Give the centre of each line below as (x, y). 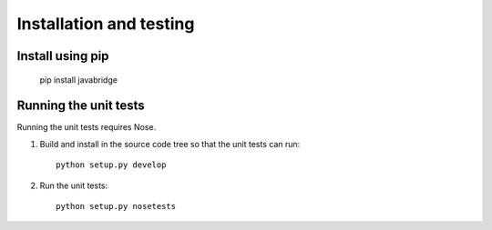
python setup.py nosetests (116, 206)
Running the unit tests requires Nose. (87, 127)
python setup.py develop (111, 165)
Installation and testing (106, 24)
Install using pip (63, 56)
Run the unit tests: (74, 185)
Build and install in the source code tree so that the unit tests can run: (170, 144)
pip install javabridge (79, 80)
